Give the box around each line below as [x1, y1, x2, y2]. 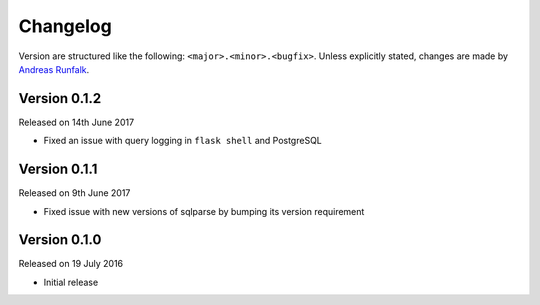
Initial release [43, 276, 99, 288]
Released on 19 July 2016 [18, 258, 124, 270]
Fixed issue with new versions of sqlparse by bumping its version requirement [43, 205, 365, 217]
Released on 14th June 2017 [18, 116, 135, 128]
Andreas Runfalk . [18, 63, 90, 75]
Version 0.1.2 [18, 90, 102, 107]
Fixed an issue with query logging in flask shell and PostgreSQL [43, 135, 322, 147]
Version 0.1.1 [18, 161, 98, 178]
